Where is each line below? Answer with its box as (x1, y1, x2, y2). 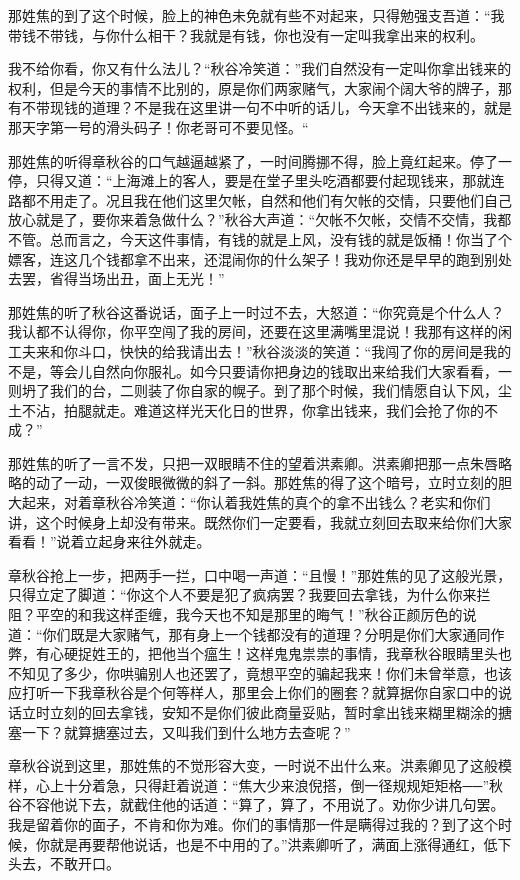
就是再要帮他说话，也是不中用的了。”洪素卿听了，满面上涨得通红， (49, 833, 484, 854)
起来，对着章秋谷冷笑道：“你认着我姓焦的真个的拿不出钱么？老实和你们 (21, 492, 491, 513)
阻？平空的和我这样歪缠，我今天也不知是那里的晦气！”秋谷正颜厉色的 (8, 604, 463, 625)
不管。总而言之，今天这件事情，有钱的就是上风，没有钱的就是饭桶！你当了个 (8, 228, 512, 249)
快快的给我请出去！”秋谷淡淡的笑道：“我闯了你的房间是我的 (119, 340, 512, 361)
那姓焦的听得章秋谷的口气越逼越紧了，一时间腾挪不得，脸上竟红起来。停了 (8, 150, 498, 171)
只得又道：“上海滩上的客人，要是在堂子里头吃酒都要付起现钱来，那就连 (35, 170, 505, 191)
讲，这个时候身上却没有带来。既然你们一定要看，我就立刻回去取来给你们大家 (8, 511, 512, 532)
